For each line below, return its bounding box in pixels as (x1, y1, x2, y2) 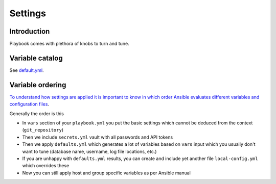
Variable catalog (9, 54, 63, 62)
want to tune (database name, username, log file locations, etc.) (22, 148, 157, 154)
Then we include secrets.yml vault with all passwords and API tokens (22, 134, 173, 140)
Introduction (9, 27, 50, 36)
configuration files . (9, 101, 50, 107)
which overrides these (22, 163, 70, 169)
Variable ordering (9, 81, 66, 89)
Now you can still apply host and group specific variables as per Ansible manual (22, 170, 191, 176)
